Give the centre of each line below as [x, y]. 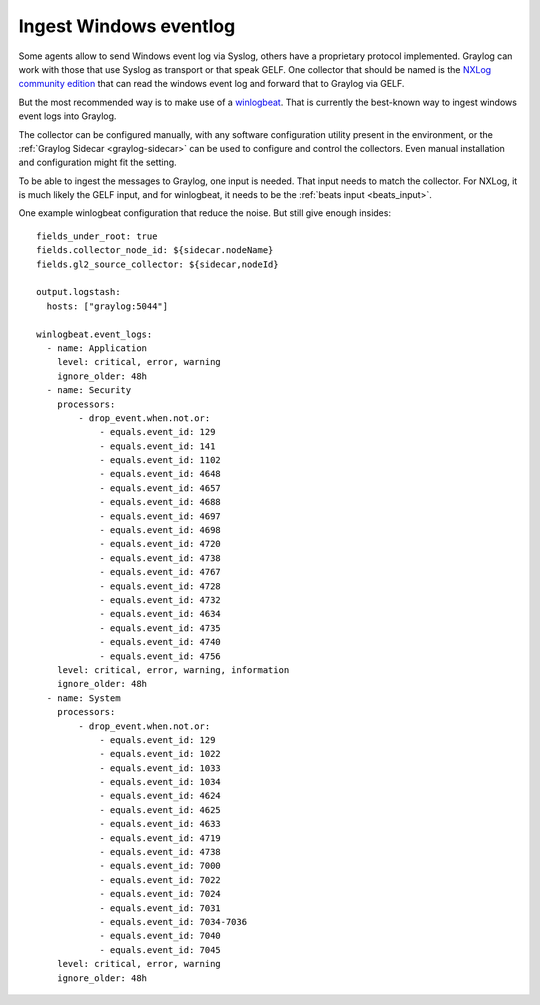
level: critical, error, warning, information [173, 669]
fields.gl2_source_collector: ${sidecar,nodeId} [157, 264]
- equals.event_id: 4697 [160, 516]
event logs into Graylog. [67, 116]
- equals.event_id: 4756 [160, 656]
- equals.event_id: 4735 [160, 628]
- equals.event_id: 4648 [160, 474]
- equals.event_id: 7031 [160, 908]
